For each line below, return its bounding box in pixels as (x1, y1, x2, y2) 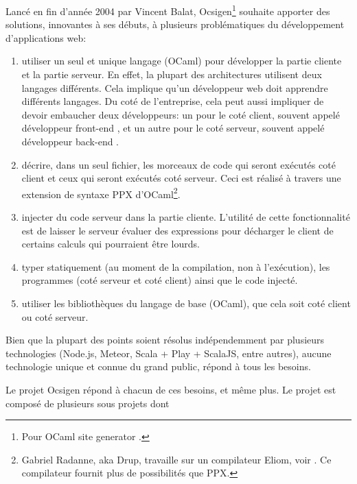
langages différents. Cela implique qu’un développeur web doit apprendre (21, 80, 328, 95)
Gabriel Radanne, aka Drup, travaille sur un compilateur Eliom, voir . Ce (21, 452, 332, 466)
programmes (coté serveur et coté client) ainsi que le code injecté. (21, 273, 298, 287)
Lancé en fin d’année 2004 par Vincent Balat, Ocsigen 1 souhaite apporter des (5, 2, 330, 18)
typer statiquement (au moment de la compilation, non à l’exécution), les (21, 259, 330, 274)
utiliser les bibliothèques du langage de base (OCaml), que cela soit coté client (21, 296, 351, 310)
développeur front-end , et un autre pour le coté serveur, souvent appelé (21, 121, 325, 135)
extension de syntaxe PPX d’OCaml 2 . (21, 184, 181, 201)
